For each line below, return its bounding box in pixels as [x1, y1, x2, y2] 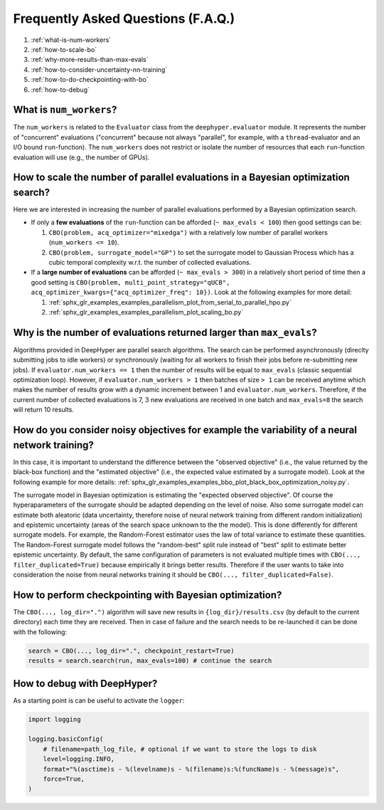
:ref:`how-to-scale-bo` [31, 45, 97, 53]
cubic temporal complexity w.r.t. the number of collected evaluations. [48, 258, 252, 267]
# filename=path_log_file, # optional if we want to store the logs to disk [43, 745, 317, 753]
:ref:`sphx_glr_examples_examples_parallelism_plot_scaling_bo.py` [48, 307, 244, 316]
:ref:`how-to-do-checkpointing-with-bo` [31, 75, 149, 84]
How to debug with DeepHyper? [13, 677, 158, 690]
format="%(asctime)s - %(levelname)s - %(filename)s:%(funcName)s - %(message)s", [43, 765, 340, 773]
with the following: [13, 627, 68, 636]
